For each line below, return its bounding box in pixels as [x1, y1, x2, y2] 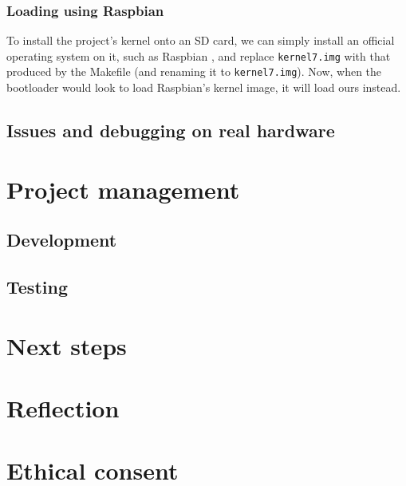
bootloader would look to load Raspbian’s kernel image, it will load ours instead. [6, 79, 401, 96]
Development [6, 227, 117, 252]
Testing [6, 275, 68, 299]
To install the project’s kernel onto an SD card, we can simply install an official [6, 32, 395, 49]
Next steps [6, 329, 127, 362]
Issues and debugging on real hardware [6, 118, 335, 143]
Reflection [6, 392, 120, 424]
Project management [6, 172, 240, 205]
